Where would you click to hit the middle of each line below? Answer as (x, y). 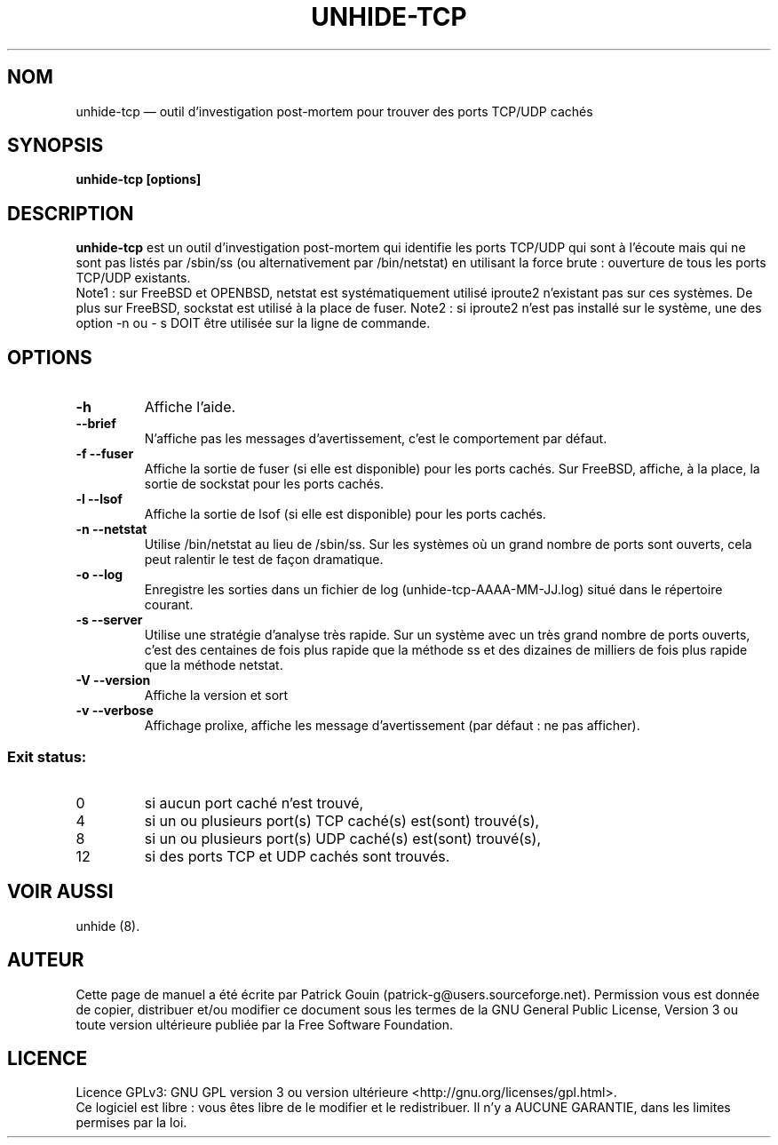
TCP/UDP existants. (133, 278)
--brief (96, 424)
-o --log (99, 575)
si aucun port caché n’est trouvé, (254, 803)
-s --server (109, 620)
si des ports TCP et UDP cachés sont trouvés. (297, 856)
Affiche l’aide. (190, 407)
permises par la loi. (131, 1123)
